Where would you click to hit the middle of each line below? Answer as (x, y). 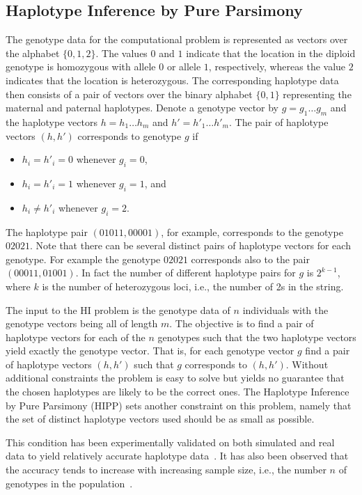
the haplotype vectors (52, 121)
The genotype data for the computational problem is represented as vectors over (177, 39)
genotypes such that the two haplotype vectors (257, 337)
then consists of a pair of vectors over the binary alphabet (129, 94)
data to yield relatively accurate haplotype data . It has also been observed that (177, 456)
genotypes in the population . (69, 483)
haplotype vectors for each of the (76, 337)
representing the (317, 94)
